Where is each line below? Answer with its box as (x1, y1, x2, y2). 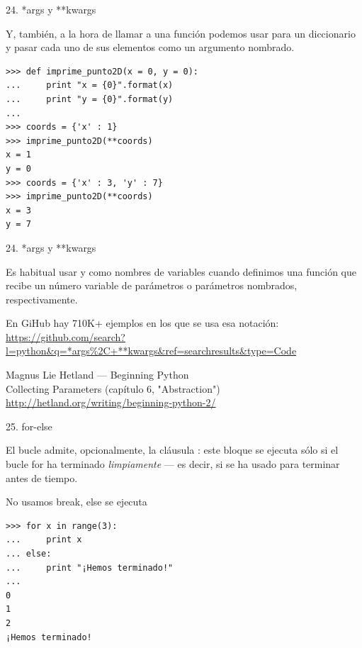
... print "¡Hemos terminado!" (6, 562, 174, 573)
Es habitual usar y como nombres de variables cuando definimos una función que (6, 264, 356, 279)
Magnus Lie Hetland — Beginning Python (6, 367, 189, 382)
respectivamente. (6, 291, 78, 306)
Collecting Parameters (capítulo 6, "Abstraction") (6, 381, 220, 396)
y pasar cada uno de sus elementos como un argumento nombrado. (6, 40, 295, 55)
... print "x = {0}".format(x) (6, 80, 174, 91)
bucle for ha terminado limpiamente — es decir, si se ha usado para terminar (6, 457, 340, 471)
